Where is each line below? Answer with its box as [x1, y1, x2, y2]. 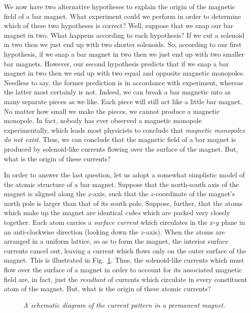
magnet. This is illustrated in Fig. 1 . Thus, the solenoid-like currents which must [4, 255, 244, 265]
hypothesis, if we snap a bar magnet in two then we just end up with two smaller [4, 48, 245, 59]
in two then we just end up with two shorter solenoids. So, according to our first [4, 39, 242, 49]
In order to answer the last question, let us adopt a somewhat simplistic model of [4, 170, 245, 180]
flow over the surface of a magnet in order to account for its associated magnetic [4, 265, 242, 275]
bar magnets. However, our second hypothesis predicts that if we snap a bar [4, 58, 229, 68]
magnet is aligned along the [4, 188, 86, 199]
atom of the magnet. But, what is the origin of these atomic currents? [4, 283, 211, 294]
